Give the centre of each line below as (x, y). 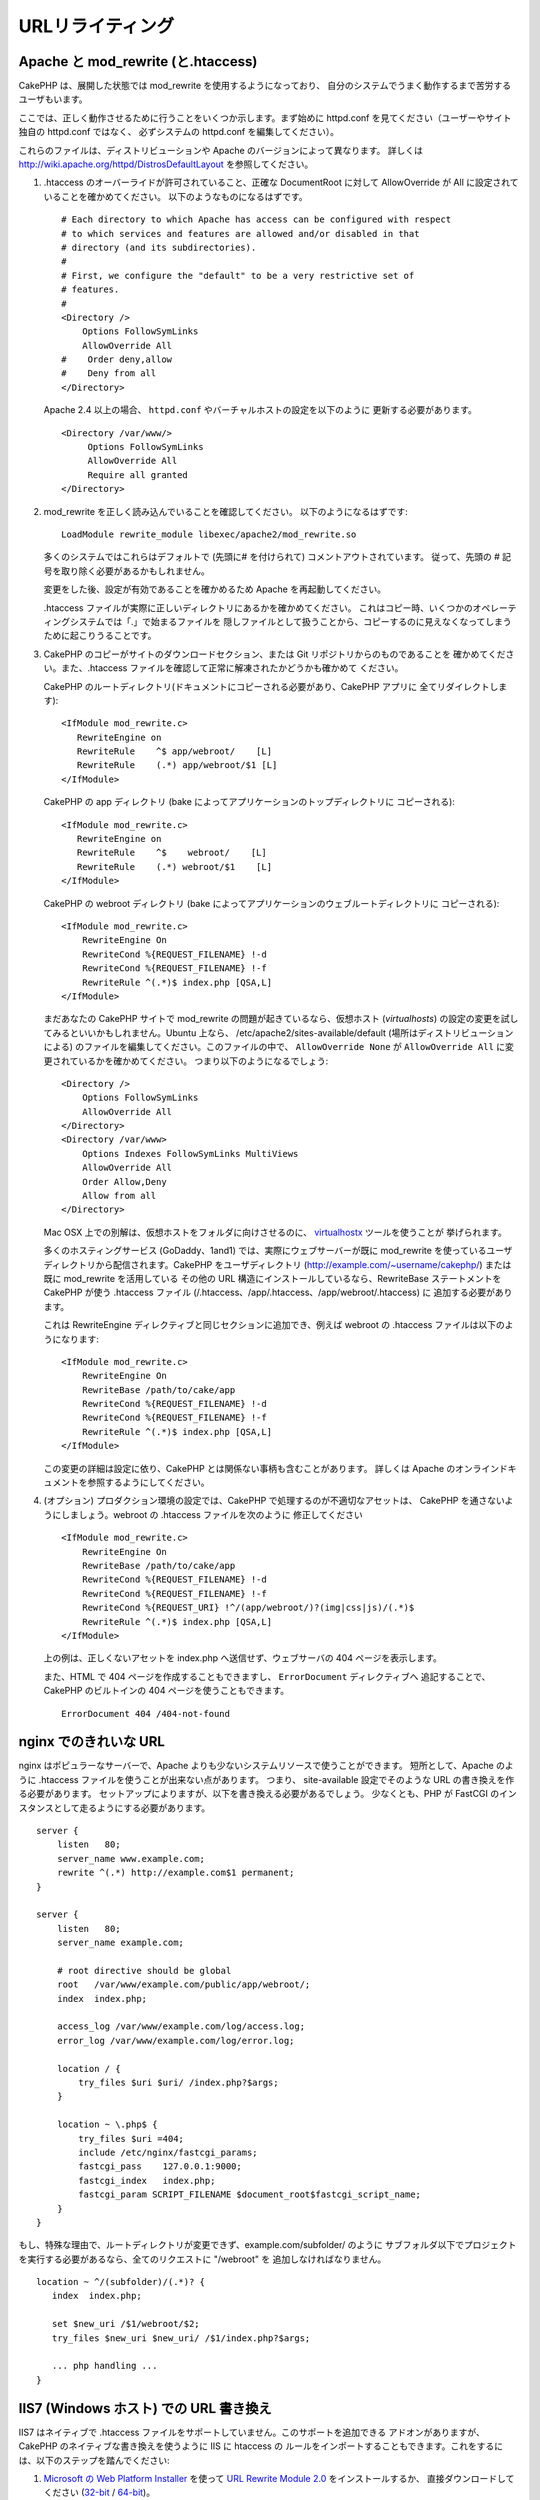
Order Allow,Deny (124, 1181)
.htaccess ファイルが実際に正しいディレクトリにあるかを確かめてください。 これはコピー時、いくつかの (258, 607)
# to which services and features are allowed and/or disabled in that (240, 233)
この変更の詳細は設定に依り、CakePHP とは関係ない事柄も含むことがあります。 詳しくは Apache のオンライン (271, 1468)
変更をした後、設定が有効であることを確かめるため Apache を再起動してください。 (215, 589)
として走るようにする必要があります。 (132, 1807)
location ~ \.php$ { (107, 2124)
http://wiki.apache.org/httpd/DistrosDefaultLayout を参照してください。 (166, 164)
